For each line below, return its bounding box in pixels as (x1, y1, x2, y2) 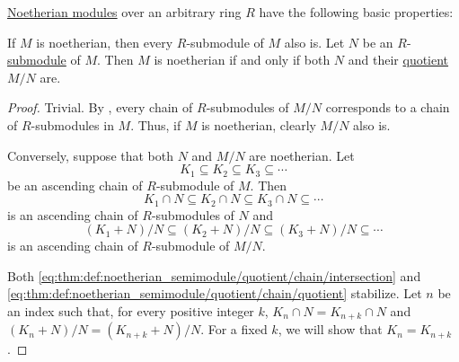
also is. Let (284, 32, 345, 51)
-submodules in (31, 115, 114, 134)
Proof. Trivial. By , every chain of (7, 98, 193, 117)
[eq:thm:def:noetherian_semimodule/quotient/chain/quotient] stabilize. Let (7, 284, 422, 303)
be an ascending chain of (7, 175, 143, 194)
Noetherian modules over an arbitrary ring (7, 3, 242, 21)
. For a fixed (200, 320, 268, 339)
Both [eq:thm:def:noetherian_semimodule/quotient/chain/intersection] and (7, 266, 421, 285)
